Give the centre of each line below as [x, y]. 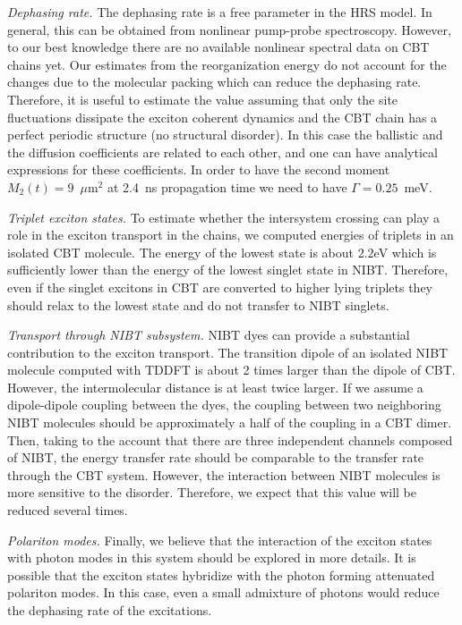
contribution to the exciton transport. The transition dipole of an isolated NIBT [228, 352]
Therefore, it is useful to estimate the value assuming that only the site [203, 99]
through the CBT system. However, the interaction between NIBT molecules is [224, 474]
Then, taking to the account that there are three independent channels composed [230, 439]
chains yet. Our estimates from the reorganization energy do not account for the [227, 64]
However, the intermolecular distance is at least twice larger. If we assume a [215, 387]
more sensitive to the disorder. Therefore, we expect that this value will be [212, 492]
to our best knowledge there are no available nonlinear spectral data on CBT [218, 47]
